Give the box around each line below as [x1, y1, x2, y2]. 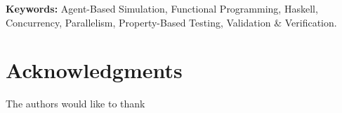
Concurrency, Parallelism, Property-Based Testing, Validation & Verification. [6, 15, 337, 29]
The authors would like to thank [6, 96, 145, 111]
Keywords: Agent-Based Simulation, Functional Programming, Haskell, [6, 1, 318, 15]
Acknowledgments [6, 56, 183, 84]
